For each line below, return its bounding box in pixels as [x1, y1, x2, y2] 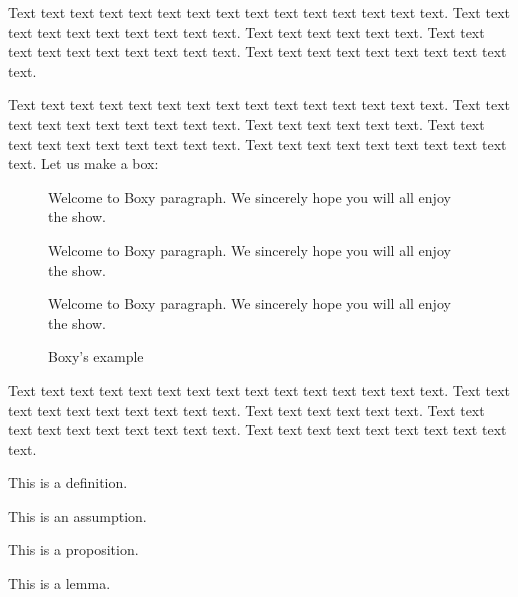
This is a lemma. [8, 573, 111, 594]
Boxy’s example [48, 346, 144, 367]
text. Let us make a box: [8, 153, 159, 174]
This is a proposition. [8, 539, 139, 560]
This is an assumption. [8, 505, 147, 526]
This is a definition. [8, 472, 128, 493]
